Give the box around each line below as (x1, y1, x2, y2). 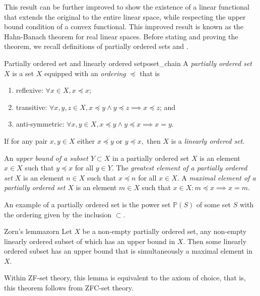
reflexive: (16, 85, 43, 95)
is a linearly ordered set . (171, 135, 245, 146)
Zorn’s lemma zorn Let (4, 226, 72, 236)
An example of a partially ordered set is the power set (4, 199, 171, 209)
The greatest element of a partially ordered (116, 162, 247, 173)
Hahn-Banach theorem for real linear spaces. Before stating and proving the (4, 31, 238, 41)
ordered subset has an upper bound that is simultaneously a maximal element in (4, 246, 252, 256)
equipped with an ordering (44, 68, 126, 78)
